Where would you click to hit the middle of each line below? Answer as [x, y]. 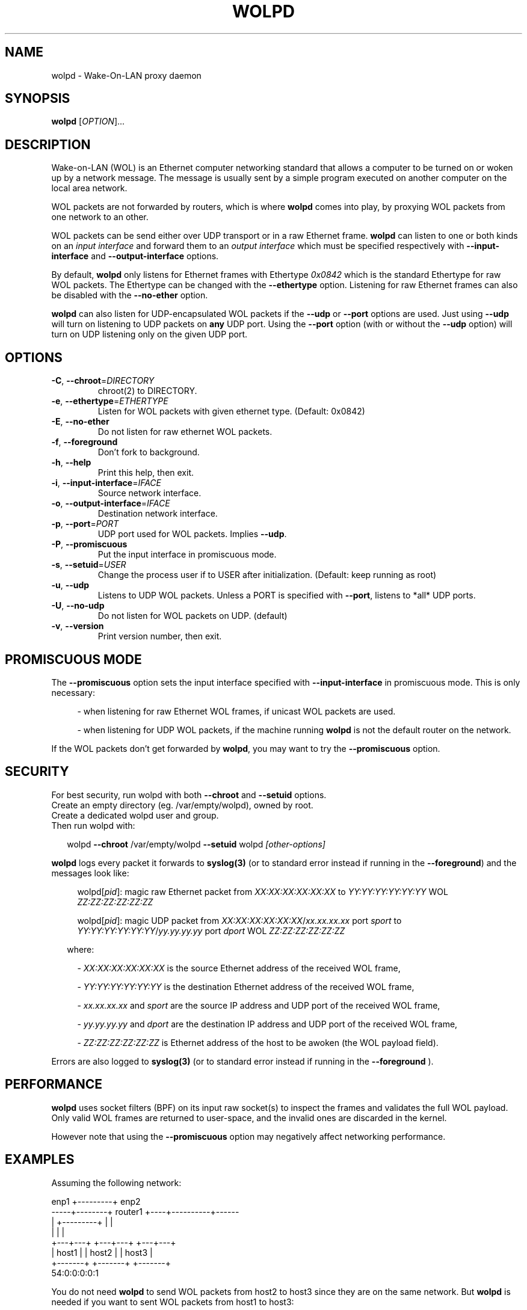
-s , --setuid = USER [89, 565]
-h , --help [71, 463]
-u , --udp [70, 585]
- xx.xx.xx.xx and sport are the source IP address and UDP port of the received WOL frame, [259, 1005]
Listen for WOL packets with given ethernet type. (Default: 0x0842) [231, 411]
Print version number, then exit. [160, 636]
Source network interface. [149, 493]
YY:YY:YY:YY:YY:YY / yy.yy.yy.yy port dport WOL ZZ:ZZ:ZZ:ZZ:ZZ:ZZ [211, 930]
